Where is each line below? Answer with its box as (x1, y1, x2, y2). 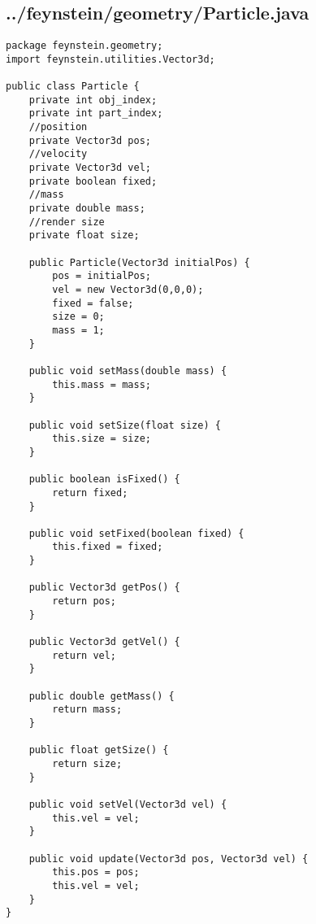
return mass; (52, 704, 123, 716)
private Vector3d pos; (28, 134, 151, 146)
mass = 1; (52, 324, 105, 336)
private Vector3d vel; (28, 162, 151, 174)
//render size (28, 216, 105, 228)
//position (28, 121, 88, 133)
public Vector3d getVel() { (28, 636, 180, 648)
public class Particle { (6, 81, 140, 93)
